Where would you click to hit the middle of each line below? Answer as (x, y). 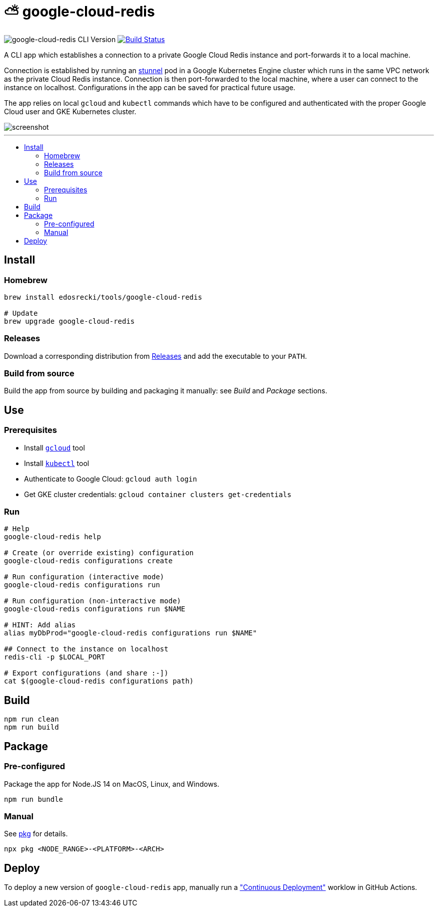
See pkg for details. (36, 834)
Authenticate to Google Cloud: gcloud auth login (110, 479)
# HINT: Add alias (40, 625)
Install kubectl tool (57, 463)
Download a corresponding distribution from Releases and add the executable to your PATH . (155, 356)
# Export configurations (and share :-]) (86, 673)
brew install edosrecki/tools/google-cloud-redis (103, 297)
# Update (21, 313)
